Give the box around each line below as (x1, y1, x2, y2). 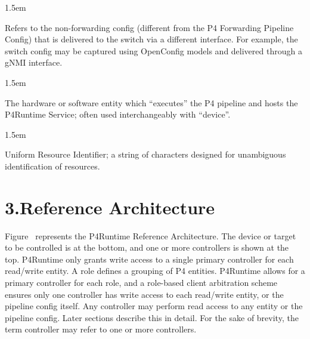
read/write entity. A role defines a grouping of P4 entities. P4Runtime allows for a (5, 264, 305, 277)
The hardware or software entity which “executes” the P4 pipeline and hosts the (5, 96, 298, 109)
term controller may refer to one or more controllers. (5, 323, 197, 335)
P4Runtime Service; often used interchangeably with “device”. (5, 108, 231, 121)
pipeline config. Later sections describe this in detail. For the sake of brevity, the (5, 311, 299, 323)
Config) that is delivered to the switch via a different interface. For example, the (5, 33, 298, 45)
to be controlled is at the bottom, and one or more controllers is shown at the (5, 241, 289, 254)
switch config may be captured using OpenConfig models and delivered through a (5, 44, 302, 57)
